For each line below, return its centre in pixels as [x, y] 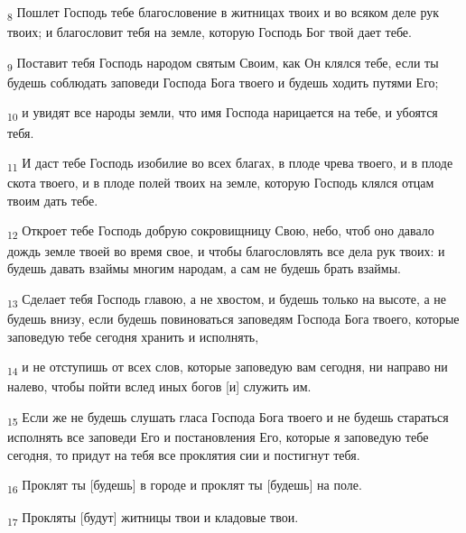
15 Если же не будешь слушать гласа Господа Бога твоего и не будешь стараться [228, 418]
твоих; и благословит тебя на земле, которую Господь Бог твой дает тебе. [210, 32]
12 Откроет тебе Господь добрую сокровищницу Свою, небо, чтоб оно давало [221, 232]
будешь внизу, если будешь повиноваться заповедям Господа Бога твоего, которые [233, 318]
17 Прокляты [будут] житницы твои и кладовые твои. [153, 519]
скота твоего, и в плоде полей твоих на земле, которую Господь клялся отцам [221, 183]
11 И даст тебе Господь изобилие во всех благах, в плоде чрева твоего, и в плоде [230, 164]
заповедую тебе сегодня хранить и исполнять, [133, 336]
